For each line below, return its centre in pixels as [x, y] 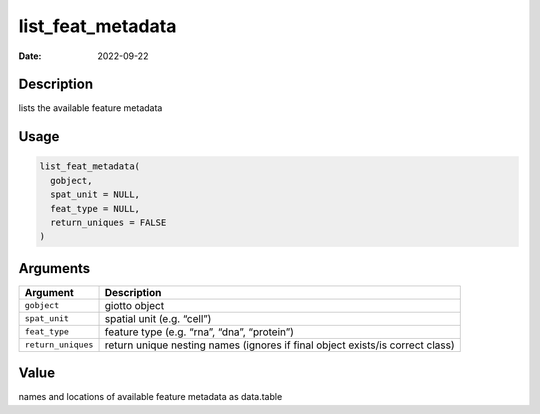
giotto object [134, 305]
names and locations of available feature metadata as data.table [150, 397]
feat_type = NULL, [95, 208]
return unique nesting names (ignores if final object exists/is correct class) [279, 345]
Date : [30, 56]
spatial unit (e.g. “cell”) [158, 318]
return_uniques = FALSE [108, 223]
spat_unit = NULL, [95, 194]
